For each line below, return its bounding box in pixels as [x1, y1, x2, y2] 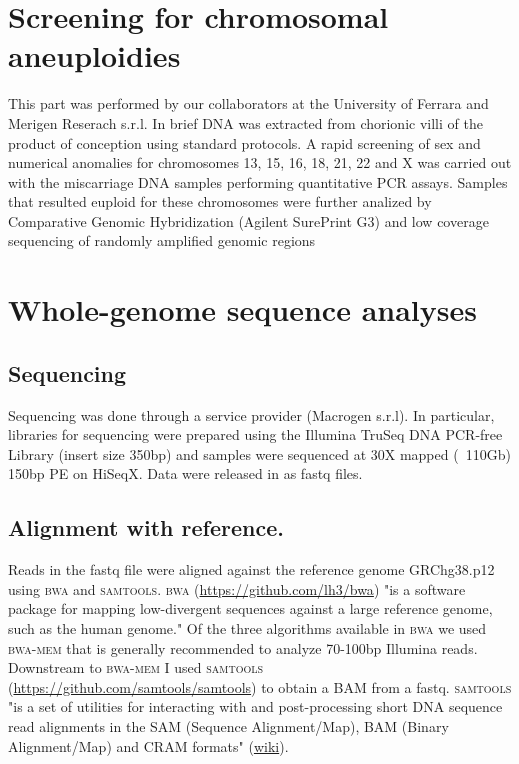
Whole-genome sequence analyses [8, 289, 477, 330]
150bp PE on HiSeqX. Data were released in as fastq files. [8, 463, 363, 484]
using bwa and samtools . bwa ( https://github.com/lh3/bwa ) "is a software [8, 578, 466, 599]
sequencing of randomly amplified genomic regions [8, 230, 316, 251]
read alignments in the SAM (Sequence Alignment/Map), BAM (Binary [8, 715, 449, 736]
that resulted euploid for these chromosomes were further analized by [8, 191, 432, 212]
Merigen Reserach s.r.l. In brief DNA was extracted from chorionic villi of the [8, 112, 483, 133]
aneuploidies [8, 35, 181, 76]
